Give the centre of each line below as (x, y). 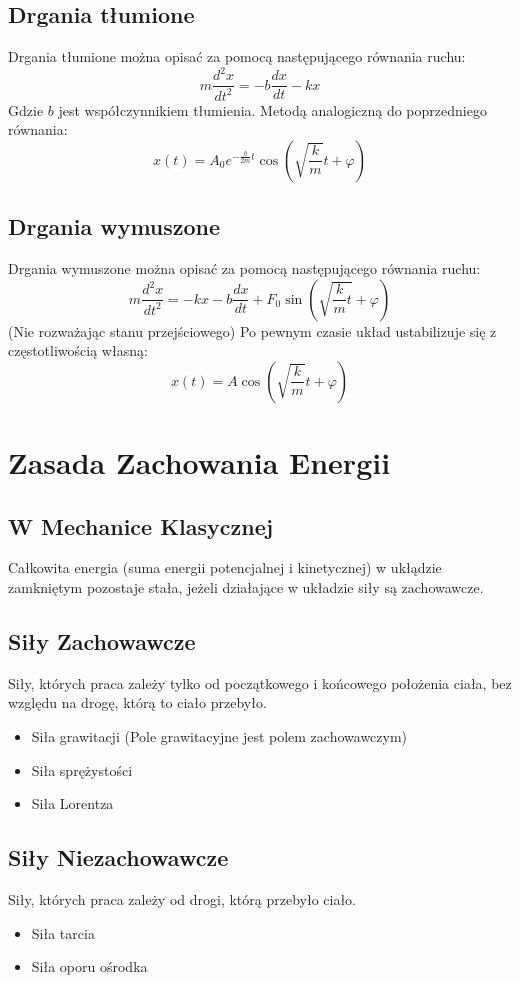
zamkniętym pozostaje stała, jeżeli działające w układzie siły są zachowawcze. (246, 587)
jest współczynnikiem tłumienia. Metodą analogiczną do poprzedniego (272, 109)
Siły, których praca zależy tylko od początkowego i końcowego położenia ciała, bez (260, 682)
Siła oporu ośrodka (89, 966)
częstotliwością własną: (78, 350)
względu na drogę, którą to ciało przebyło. (137, 702)
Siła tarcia (63, 932)
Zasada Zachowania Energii (199, 462)
